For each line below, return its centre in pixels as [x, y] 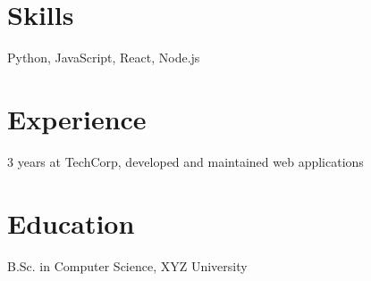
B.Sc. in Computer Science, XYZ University [127, 265]
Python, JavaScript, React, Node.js [104, 58]
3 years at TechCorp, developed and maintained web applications [185, 161]
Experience [77, 118]
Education [71, 223]
